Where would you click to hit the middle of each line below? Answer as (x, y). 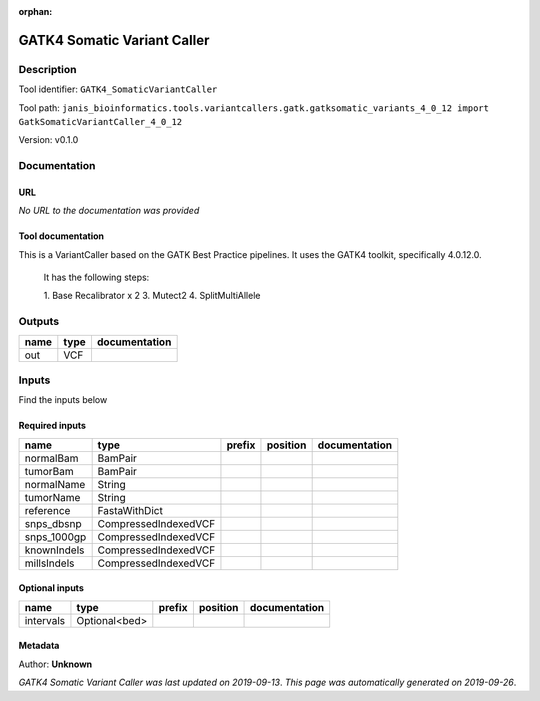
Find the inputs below (63, 400)
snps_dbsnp (53, 523)
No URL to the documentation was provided (109, 211)
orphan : (35, 11)
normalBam (51, 458)
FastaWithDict (130, 510)
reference (47, 510)
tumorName (52, 497)
